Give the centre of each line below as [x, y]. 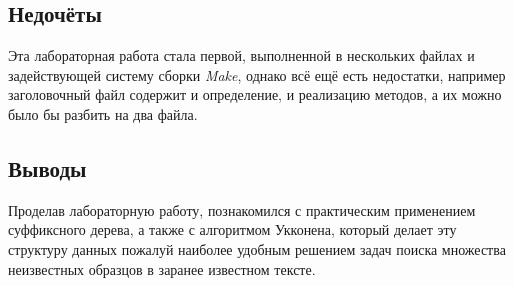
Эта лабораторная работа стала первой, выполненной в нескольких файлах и [241, 55]
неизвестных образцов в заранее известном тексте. [162, 268]
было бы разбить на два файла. [103, 113]
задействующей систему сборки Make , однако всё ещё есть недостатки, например [257, 74]
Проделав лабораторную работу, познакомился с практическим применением [242, 209]
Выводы [47, 167]
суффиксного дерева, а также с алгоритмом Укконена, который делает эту [232, 229]
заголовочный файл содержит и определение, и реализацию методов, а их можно [255, 94]
